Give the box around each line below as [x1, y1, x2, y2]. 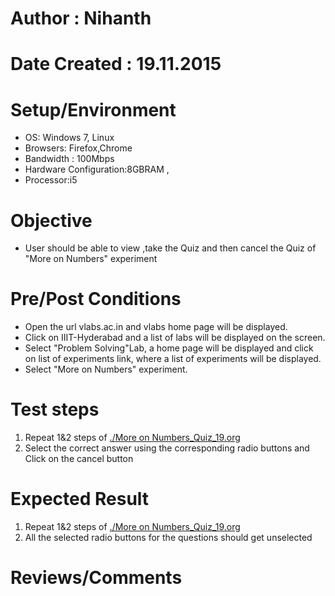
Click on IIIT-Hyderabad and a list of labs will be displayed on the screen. [24, 332, 326, 344]
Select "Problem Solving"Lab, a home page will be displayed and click [24, 342, 314, 354]
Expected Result [10, 488, 150, 511]
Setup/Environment [10, 98, 177, 121]
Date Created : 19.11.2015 [10, 53, 222, 76]
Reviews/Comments [10, 567, 183, 589]
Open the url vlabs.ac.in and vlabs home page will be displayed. [24, 321, 288, 333]
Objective [10, 209, 93, 232]
